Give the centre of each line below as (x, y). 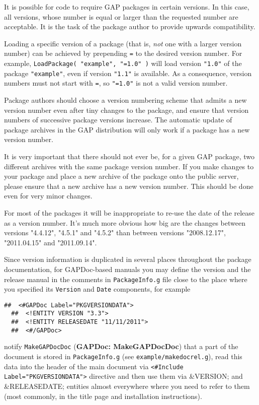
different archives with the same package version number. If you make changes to (129, 166)
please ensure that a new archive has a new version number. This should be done (129, 186)
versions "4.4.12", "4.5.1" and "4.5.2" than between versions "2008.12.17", (115, 232)
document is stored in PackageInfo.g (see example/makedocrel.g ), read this (123, 356)
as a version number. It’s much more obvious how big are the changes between (125, 222)
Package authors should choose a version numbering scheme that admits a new (125, 100)
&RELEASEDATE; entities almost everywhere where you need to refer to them (127, 386)
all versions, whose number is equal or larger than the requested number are (121, 16)
